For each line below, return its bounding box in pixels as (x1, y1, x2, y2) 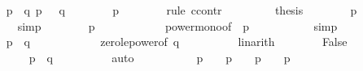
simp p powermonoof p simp (17, 17, 338, 34)
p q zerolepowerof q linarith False (6, 33, 348, 50)
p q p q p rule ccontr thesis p (6, 2, 357, 18)
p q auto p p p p (28, 48, 291, 65)
